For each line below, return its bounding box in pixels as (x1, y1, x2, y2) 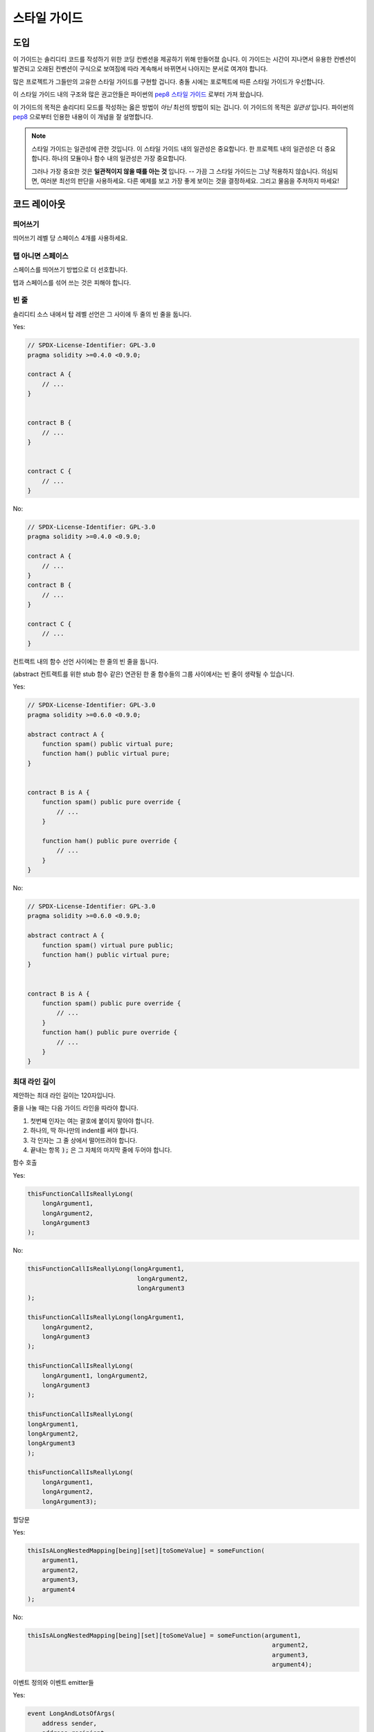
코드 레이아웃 (12, 198, 66, 210)
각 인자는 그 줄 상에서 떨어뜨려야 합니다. (30, 1136, 138, 1145)
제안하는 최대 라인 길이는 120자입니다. (12, 1091, 116, 1099)
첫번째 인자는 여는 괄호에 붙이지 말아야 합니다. (30, 1116, 154, 1125)
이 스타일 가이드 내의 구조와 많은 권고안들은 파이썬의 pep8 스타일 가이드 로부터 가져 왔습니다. (12, 90, 264, 98)
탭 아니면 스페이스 (12, 251, 69, 260)
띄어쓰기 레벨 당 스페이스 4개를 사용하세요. (12, 234, 128, 242)
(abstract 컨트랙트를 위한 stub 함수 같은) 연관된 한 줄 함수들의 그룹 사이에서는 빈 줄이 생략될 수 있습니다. (12, 670, 294, 678)
